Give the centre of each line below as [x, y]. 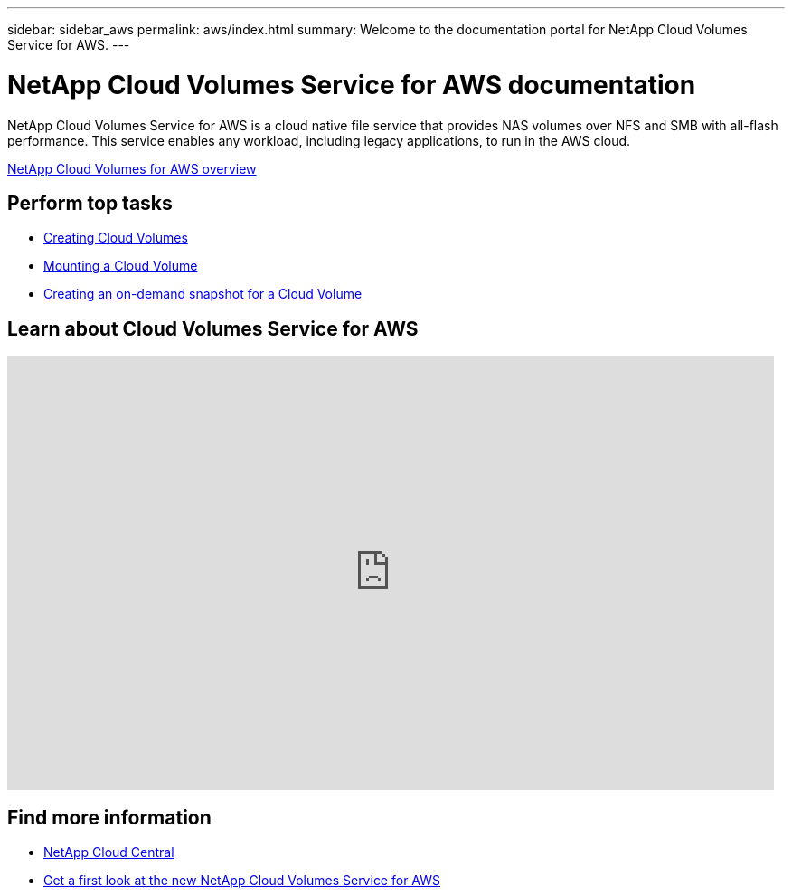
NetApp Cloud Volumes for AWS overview [132, 168]
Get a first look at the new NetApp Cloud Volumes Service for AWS [242, 881]
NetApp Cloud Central [109, 852]
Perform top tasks [90, 203]
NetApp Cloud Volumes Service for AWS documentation [352, 85]
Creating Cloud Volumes [116, 238]
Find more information [109, 817]
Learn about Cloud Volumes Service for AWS [213, 328]
